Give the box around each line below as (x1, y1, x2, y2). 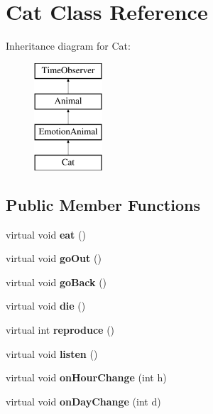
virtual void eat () (6, 227, 86, 241)
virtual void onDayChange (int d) (6, 393, 161, 408)
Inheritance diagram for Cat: (6, 38, 131, 53)
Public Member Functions (6, 193, 200, 215)
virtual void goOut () (6, 251, 102, 266)
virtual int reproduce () (6, 322, 115, 337)
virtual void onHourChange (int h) (6, 370, 167, 385)
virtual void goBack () (6, 274, 107, 289)
